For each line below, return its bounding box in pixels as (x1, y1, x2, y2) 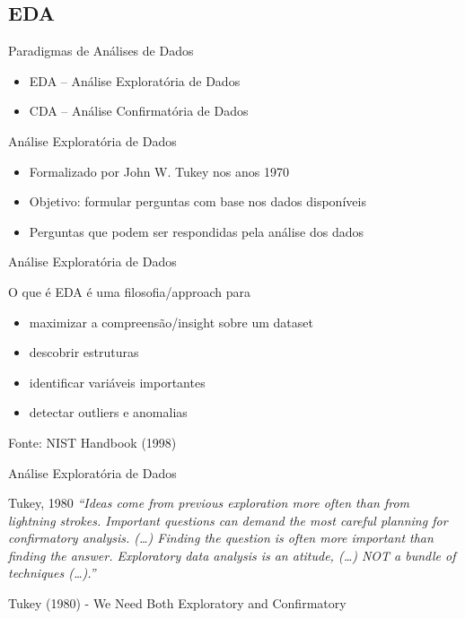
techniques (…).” (8, 563, 96, 582)
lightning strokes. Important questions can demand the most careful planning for (8, 510, 448, 529)
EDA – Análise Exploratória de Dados (29, 71, 241, 90)
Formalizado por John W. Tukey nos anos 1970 (29, 161, 289, 180)
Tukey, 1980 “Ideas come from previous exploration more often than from (8, 493, 410, 512)
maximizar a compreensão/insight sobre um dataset (29, 312, 313, 331)
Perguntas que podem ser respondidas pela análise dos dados (29, 222, 364, 240)
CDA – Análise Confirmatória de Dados (29, 101, 249, 120)
